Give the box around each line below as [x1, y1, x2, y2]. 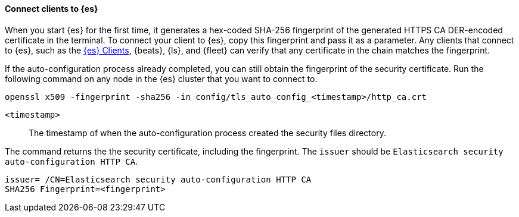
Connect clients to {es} [5, 4, 98, 14]
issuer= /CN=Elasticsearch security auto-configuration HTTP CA [5, 174, 312, 184]
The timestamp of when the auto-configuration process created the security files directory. [29, 127, 386, 138]
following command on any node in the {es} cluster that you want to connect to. [5, 73, 318, 84]
